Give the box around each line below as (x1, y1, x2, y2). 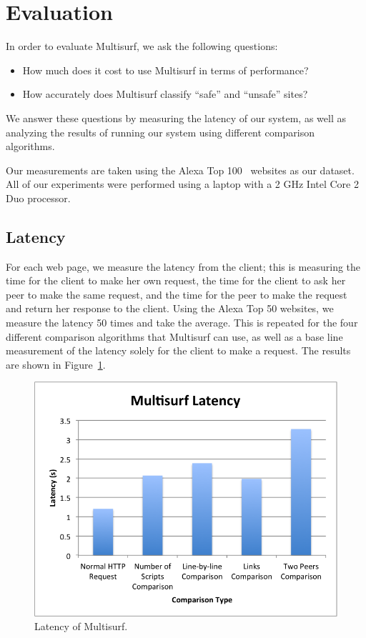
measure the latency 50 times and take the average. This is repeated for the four (6, 315, 358, 330)
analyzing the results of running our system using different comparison (6, 124, 315, 139)
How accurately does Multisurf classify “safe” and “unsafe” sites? (22, 86, 308, 101)
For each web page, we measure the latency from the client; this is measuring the (6, 259, 361, 274)
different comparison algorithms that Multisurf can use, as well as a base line (6, 329, 343, 344)
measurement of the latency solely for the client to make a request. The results (6, 343, 351, 358)
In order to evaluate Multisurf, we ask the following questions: (6, 39, 278, 54)
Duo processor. (6, 190, 71, 205)
